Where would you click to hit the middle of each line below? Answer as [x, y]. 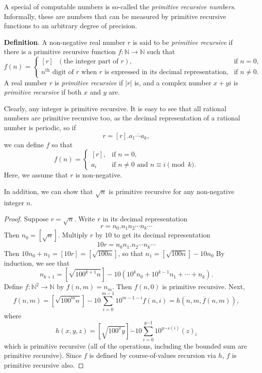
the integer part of [91, 62]
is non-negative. [99, 175]
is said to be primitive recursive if [183, 42]
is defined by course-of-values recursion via [153, 355]
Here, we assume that [36, 175]
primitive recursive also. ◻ [44, 365]
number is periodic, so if [40, 127]
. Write [85, 219]
